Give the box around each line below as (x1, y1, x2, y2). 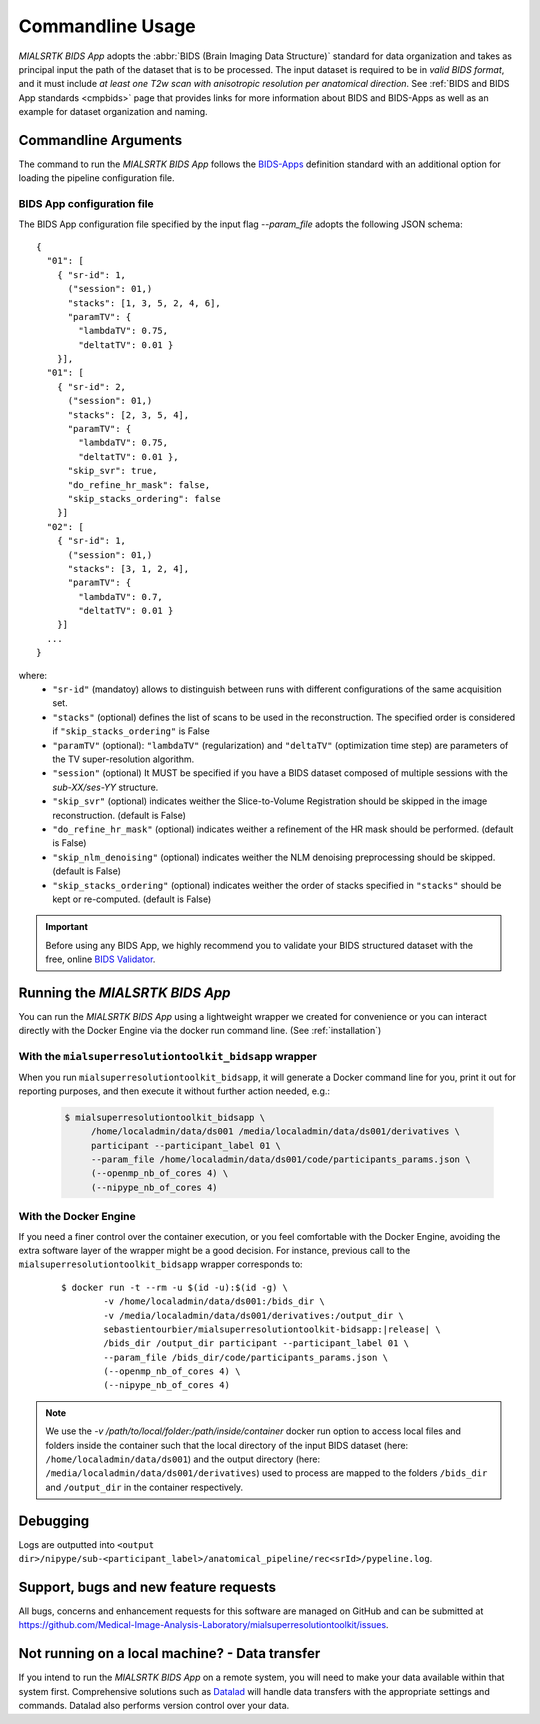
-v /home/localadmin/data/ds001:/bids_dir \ (103, 1296, 325, 1307)
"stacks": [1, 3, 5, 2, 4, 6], (67, 297, 222, 309)
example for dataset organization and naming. (18, 106, 209, 118)
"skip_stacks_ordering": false (67, 493, 222, 504)
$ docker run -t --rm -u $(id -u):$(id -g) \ (61, 1281, 289, 1293)
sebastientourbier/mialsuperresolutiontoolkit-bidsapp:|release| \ (103, 1323, 441, 1335)
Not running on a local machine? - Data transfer (18, 1645, 321, 1662)
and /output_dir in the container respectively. (45, 1481, 244, 1493)
